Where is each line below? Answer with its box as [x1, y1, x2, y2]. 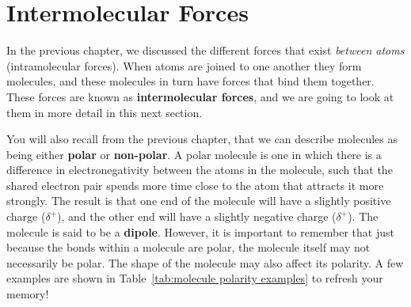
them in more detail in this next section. [6, 104, 203, 120]
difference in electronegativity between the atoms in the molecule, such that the [6, 161, 393, 178]
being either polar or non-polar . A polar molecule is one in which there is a [6, 146, 382, 162]
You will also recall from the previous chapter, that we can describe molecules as [6, 131, 398, 147]
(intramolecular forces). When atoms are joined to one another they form [6, 57, 362, 74]
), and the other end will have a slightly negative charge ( [57, 208, 337, 225]
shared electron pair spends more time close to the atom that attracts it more [6, 176, 384, 193]
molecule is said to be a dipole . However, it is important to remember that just [6, 223, 394, 240]
